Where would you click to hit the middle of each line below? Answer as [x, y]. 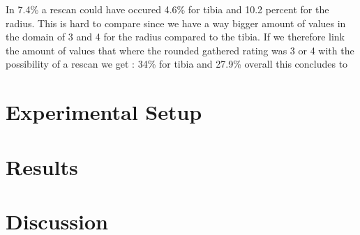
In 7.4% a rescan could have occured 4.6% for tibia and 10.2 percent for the [167, 9]
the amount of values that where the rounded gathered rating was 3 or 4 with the [180, 50]
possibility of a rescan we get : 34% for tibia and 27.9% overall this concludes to [177, 64]
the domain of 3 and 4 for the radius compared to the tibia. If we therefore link [175, 37]
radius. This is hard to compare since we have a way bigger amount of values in [176, 23]
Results [42, 166]
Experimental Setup [104, 112]
